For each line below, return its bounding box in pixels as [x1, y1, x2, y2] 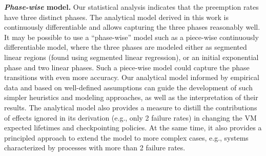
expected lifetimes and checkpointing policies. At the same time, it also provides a [4, 122, 262, 133]
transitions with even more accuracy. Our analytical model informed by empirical [4, 72, 259, 83]
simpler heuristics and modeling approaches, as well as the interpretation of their [4, 92, 258, 103]
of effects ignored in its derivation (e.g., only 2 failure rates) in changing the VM [4, 112, 257, 123]
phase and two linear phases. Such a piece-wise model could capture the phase [4, 62, 250, 72]
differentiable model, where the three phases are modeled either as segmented [4, 42, 247, 52]
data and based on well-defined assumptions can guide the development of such [4, 82, 253, 92]
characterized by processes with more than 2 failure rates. [4, 142, 186, 153]
